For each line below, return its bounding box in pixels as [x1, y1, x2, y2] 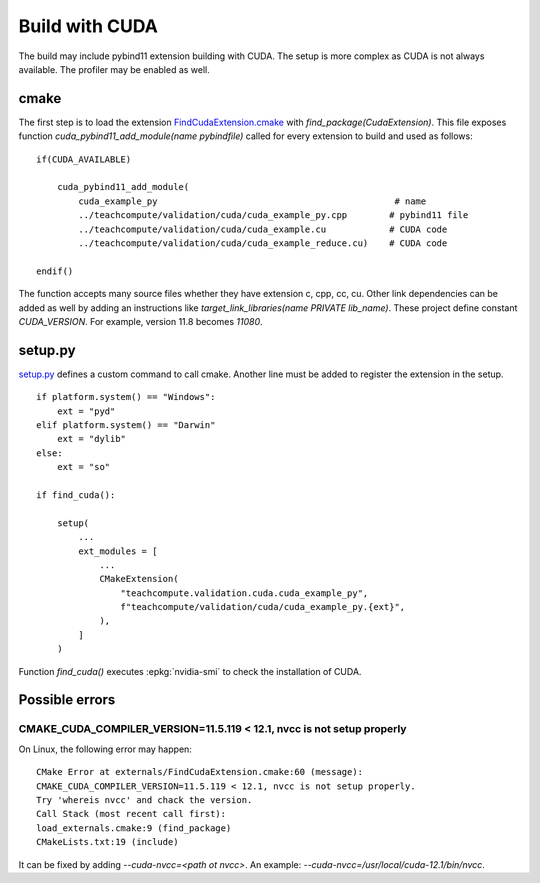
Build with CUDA [18, 15, 159, 37]
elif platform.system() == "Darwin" [36, 420, 216, 430]
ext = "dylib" [56, 433, 127, 445]
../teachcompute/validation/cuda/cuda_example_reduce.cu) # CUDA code [78, 237, 448, 249]
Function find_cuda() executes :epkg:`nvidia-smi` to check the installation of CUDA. [18, 665, 362, 677]
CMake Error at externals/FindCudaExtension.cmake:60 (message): [36, 766, 364, 778]
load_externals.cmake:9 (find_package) [36, 822, 232, 834]
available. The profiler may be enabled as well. [18, 63, 210, 75]
